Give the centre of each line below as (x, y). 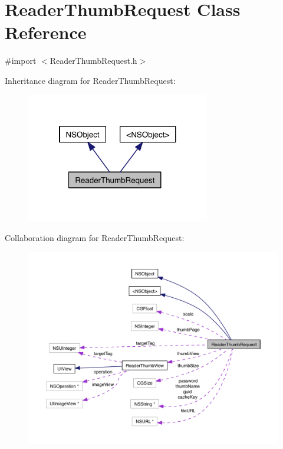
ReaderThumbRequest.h (93, 61)
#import (21, 61)
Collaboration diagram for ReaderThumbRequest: (95, 237)
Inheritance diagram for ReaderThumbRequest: (90, 80)
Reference (46, 32)
